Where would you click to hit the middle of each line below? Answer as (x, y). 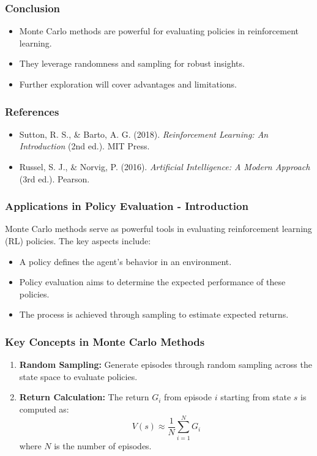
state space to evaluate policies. (78, 376)
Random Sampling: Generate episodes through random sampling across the (166, 364)
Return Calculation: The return (84, 397)
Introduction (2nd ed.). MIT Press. (84, 146)
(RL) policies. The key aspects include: (78, 241)
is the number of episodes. (103, 445)
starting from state (256, 397)
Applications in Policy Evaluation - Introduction (127, 206)
